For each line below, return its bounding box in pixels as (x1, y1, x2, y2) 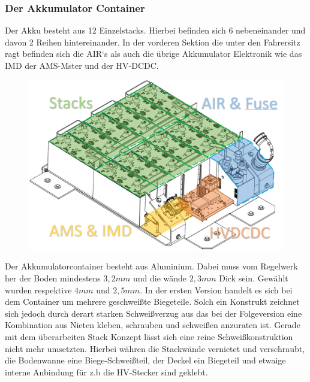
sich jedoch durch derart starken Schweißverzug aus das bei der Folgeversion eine (5, 307, 302, 319)
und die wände (133, 272, 187, 284)
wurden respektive (5, 283, 72, 296)
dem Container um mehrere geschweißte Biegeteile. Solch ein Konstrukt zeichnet (5, 295, 300, 308)
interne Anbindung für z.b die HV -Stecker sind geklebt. (5, 365, 208, 378)
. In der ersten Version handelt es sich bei (140, 283, 293, 296)
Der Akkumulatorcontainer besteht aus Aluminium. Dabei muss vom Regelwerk (5, 260, 298, 272)
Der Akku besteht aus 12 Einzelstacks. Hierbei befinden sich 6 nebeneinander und (5, 24, 306, 37)
